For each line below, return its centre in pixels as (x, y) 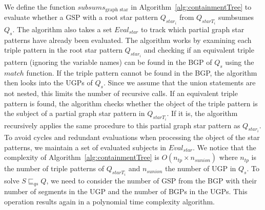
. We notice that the (225, 147)
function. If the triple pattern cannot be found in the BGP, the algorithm (142, 72)
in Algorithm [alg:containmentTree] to (191, 7)
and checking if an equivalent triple (199, 50)
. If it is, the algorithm (202, 113)
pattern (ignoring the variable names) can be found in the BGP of (108, 62)
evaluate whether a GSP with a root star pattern (81, 17)
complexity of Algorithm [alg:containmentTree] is (82, 157)
